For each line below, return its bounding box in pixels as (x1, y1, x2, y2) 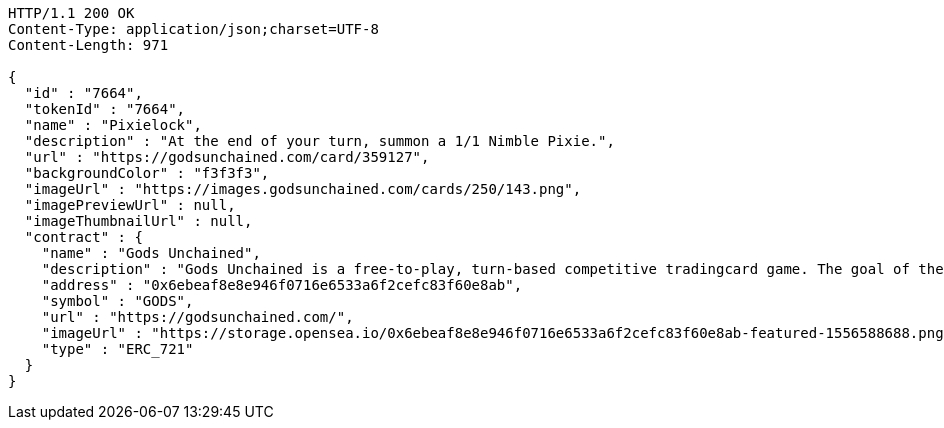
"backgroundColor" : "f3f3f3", (24, 165, 270, 181)
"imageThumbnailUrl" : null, (24, 213, 253, 229)
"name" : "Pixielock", (24, 117, 202, 133)
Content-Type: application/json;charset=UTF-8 (8, 21, 379, 37)
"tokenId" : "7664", (24, 101, 186, 117)
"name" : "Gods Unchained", (41, 245, 261, 261)
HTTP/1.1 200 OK (8, 5, 135, 21)
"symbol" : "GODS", (41, 293, 194, 309)
